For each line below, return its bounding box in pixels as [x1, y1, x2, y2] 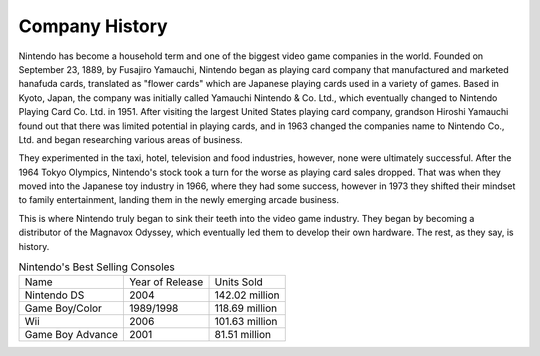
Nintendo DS [24, 288, 85, 302]
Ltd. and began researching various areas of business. [18, 133, 244, 145]
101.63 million [214, 315, 278, 329]
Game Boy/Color [24, 301, 102, 315]
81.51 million [214, 328, 272, 342]
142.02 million [214, 288, 280, 302]
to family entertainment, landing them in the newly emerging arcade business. [18, 194, 340, 206]
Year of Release [128, 275, 204, 289]
